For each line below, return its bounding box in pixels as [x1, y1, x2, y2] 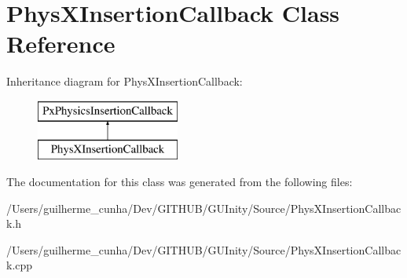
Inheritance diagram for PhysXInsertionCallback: [6, 73, 243, 90]
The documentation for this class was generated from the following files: [6, 174, 353, 190]
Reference [6, 27, 115, 60]
